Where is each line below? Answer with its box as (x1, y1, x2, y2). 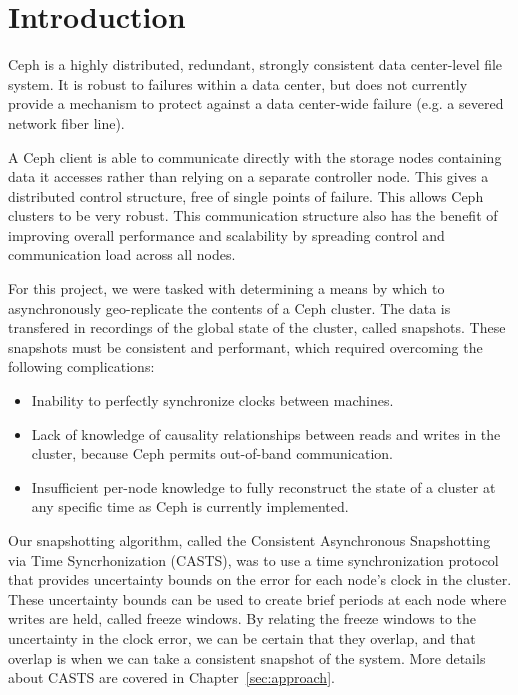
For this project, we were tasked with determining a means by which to (8, 278, 445, 299)
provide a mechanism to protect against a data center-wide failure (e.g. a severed (8, 93, 504, 114)
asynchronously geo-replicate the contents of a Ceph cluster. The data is (8, 297, 451, 318)
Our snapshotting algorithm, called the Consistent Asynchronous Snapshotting (8, 530, 491, 550)
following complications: (8, 356, 155, 377)
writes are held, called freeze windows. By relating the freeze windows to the (8, 608, 477, 629)
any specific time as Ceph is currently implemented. (31, 496, 349, 517)
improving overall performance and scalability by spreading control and (8, 224, 445, 245)
